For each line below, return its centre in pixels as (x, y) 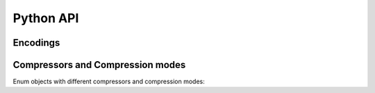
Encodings (36, 43)
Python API (46, 18)
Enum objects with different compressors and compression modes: (109, 82)
